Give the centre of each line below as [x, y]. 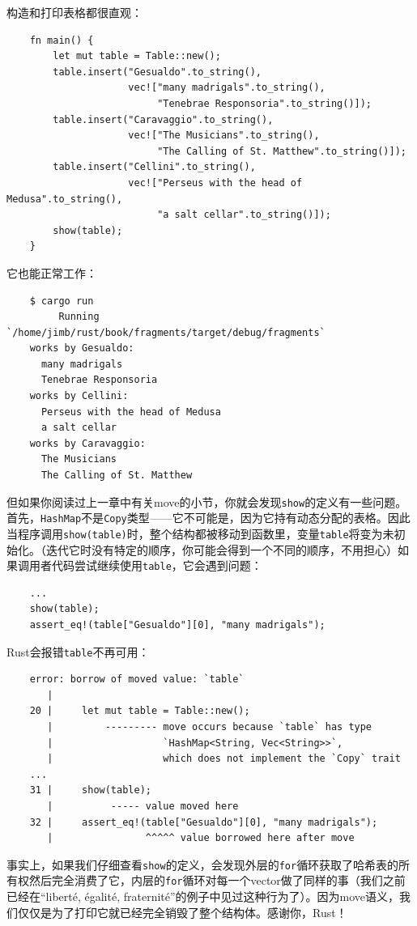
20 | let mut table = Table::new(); [140, 711]
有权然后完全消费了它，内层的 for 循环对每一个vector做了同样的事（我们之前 [206, 880]
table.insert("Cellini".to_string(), [154, 167]
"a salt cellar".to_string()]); [244, 215]
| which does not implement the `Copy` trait [224, 759]
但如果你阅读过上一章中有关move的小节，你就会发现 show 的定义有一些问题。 [207, 501]
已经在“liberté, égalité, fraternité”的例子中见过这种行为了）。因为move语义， [203, 896]
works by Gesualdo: [82, 348]
